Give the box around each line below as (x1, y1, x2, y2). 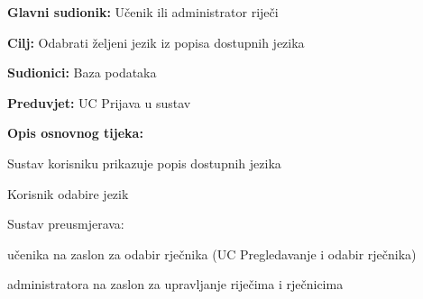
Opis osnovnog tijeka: (7, 123, 143, 142)
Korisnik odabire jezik (7, 184, 129, 203)
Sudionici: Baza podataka (7, 63, 157, 82)
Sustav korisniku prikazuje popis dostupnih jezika (7, 153, 281, 172)
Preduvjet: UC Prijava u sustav (7, 93, 191, 112)
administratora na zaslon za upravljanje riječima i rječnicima (7, 275, 344, 294)
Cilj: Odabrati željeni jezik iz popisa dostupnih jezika (7, 32, 305, 51)
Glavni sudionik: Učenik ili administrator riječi (7, 3, 279, 21)
